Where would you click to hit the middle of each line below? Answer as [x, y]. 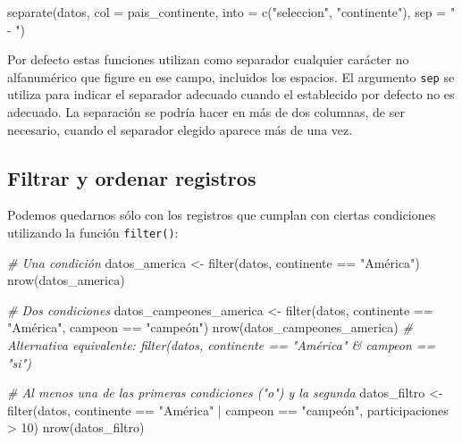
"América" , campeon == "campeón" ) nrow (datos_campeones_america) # [210, 327]
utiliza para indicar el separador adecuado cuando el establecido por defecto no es [231, 94]
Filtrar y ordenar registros [132, 177]
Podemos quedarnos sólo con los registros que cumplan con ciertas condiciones [222, 215]
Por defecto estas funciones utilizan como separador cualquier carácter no [208, 59]
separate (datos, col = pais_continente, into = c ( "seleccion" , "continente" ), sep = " [231, 12]
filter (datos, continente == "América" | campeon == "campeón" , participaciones [228, 410]
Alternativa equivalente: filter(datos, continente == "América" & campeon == [222, 345]
